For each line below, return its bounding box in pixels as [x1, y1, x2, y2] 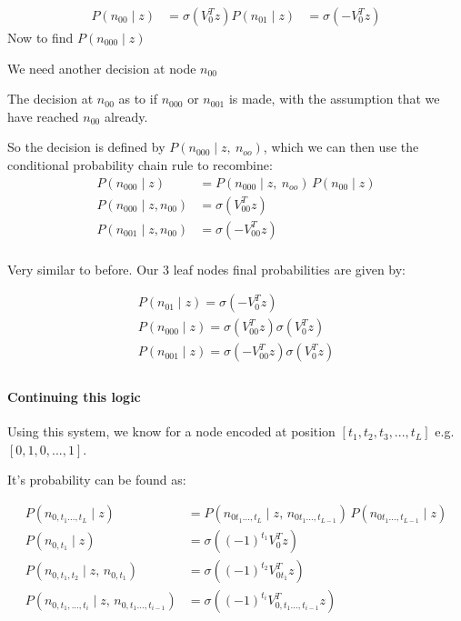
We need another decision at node [7, 58, 196, 77]
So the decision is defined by [7, 137, 165, 156]
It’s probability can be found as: [7, 470, 186, 489]
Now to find [7, 28, 74, 47]
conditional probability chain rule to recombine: [7, 155, 273, 174]
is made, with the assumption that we [228, 89, 440, 108]
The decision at [7, 89, 94, 108]
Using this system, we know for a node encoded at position [7, 422, 336, 441]
